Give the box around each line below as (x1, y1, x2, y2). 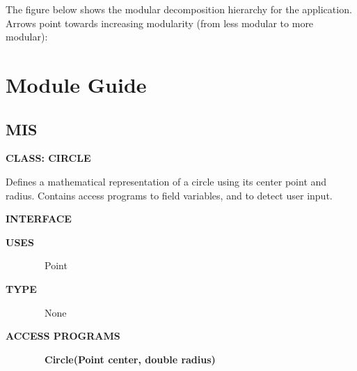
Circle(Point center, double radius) (45, 351, 216, 366)
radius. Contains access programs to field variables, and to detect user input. (6, 188, 333, 202)
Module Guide (6, 70, 147, 98)
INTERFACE (6, 211, 72, 226)
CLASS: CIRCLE (6, 151, 91, 165)
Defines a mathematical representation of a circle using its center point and (6, 174, 327, 188)
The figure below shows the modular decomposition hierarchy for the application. (6, 2, 352, 16)
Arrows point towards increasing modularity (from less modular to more (6, 15, 314, 30)
